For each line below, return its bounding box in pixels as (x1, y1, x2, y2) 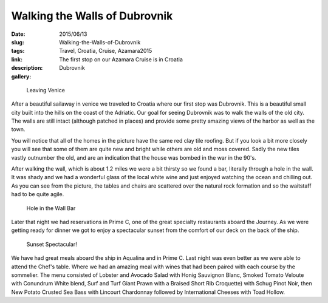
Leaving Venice (26, 86, 65, 94)
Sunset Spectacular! (26, 240, 77, 248)
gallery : (11, 73, 32, 80)
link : (11, 55, 23, 63)
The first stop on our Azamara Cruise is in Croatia (59, 55, 183, 63)
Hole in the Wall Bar (26, 204, 76, 212)
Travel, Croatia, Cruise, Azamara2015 (59, 47, 152, 55)
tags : (11, 47, 25, 55)
